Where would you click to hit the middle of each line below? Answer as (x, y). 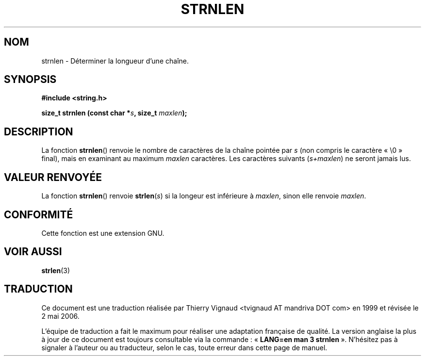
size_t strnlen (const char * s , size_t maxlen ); (114, 113)
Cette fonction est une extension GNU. (103, 233)
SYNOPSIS (30, 80)
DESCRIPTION (39, 131)
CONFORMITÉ (39, 214)
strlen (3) (56, 270)
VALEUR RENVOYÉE (53, 177)
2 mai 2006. (60, 316)
